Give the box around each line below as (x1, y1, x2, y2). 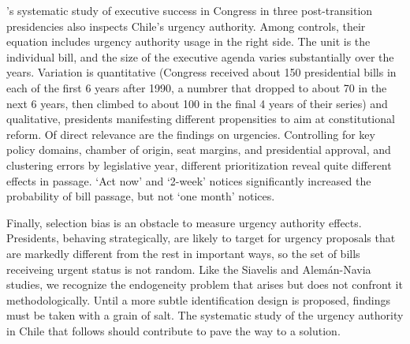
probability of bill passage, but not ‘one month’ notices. (6, 188, 275, 204)
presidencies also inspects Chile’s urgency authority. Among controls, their (6, 17, 366, 34)
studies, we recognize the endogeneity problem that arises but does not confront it (6, 276, 403, 293)
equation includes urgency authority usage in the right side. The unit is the (6, 33, 371, 50)
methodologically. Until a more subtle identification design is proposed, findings (6, 291, 391, 308)
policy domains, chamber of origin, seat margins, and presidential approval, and (6, 141, 391, 158)
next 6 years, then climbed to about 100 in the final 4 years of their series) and (6, 95, 388, 111)
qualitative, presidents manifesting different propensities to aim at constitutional (6, 110, 395, 127)
